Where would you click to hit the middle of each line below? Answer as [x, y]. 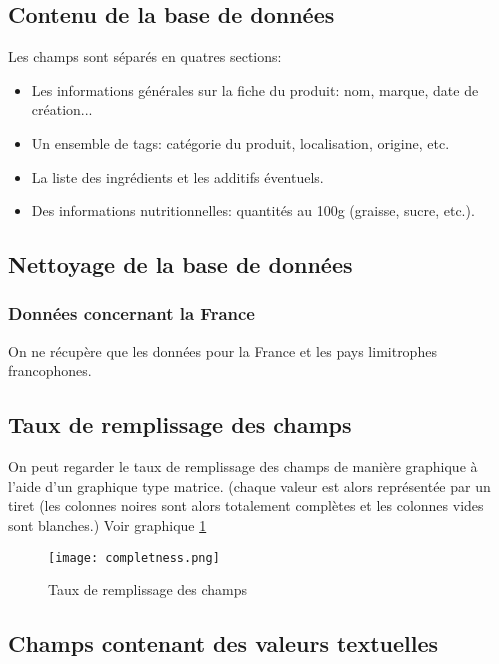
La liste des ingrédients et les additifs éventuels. [177, 176]
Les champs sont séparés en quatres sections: [145, 56]
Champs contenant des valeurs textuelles [223, 643]
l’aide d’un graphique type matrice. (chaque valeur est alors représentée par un [249, 485]
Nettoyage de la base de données [180, 264]
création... [62, 109]
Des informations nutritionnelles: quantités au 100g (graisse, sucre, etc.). [253, 210]
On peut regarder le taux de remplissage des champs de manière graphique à [243, 466]
